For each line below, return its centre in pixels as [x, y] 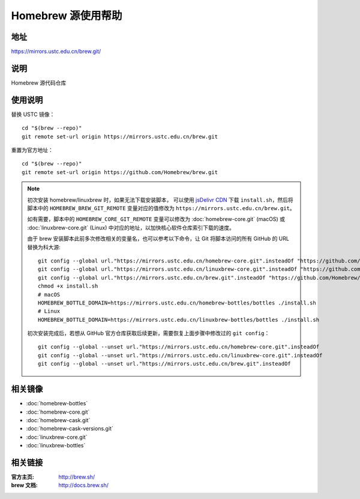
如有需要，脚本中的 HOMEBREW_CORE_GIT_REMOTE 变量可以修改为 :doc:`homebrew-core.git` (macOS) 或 [156, 219]
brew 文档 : [25, 485]
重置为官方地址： [32, 150]
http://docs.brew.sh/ [84, 485]
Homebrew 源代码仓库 [39, 83]
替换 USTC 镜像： [33, 114]
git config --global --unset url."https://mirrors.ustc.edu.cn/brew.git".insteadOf [164, 364]
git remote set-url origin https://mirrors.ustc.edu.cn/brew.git [120, 136]
